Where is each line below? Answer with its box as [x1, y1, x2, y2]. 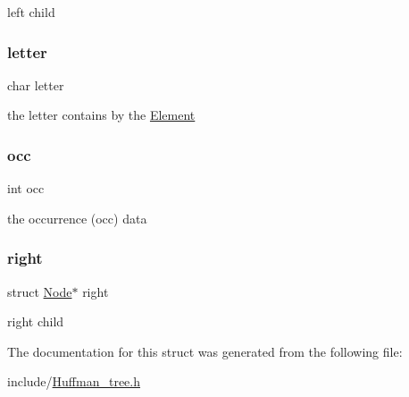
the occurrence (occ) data [7, 208, 147, 227]
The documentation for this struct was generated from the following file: [7, 342, 403, 360]
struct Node [7, 282, 72, 300]
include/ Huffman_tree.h [7, 372, 141, 391]
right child [7, 312, 64, 331]
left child [7, 3, 55, 21]
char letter [7, 75, 64, 94]
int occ [7, 179, 45, 198]
